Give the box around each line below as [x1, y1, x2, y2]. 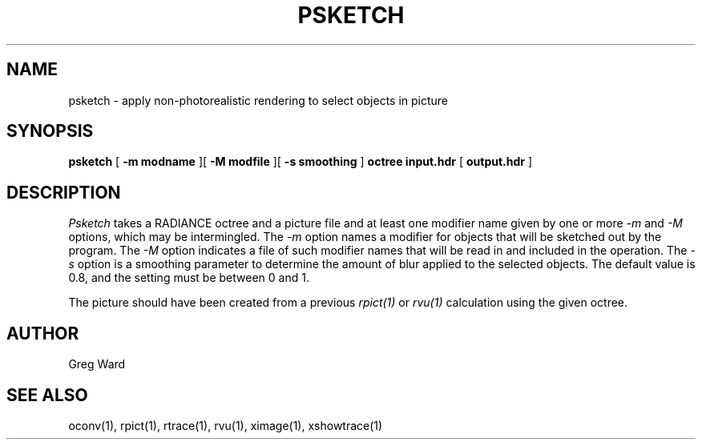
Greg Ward [68, 357, 126, 372]
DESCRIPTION [6, 182, 121, 203]
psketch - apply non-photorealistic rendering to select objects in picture [68, 93, 449, 107]
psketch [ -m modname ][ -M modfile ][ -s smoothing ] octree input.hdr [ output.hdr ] [68, 155, 533, 169]
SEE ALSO [6, 384, 88, 405]
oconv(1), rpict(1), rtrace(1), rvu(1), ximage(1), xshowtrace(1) [68, 418, 383, 432]
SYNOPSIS [6, 121, 94, 142]
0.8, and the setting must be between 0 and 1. [68, 271, 309, 285]
